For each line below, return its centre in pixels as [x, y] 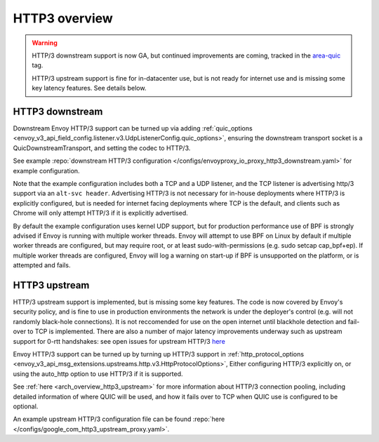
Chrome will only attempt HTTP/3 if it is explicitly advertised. [101, 213]
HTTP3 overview [63, 18]
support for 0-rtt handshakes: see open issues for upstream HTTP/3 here [119, 341]
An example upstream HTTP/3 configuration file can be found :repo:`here [119, 419]
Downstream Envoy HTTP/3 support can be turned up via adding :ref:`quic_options [133, 128]
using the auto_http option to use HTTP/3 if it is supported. [98, 374]
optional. [26, 406]
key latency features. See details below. [89, 88]
